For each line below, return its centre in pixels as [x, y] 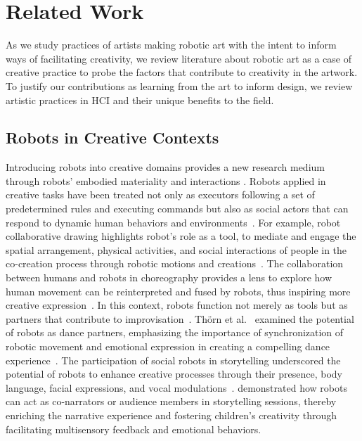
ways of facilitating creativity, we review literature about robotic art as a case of [179, 58]
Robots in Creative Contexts [112, 138]
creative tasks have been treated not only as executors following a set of [160, 194]
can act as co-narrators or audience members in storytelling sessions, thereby [171, 401]
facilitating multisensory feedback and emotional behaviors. [134, 429]
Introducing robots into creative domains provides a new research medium [165, 167]
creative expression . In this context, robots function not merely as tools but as [177, 305]
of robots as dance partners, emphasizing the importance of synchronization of [175, 332]
